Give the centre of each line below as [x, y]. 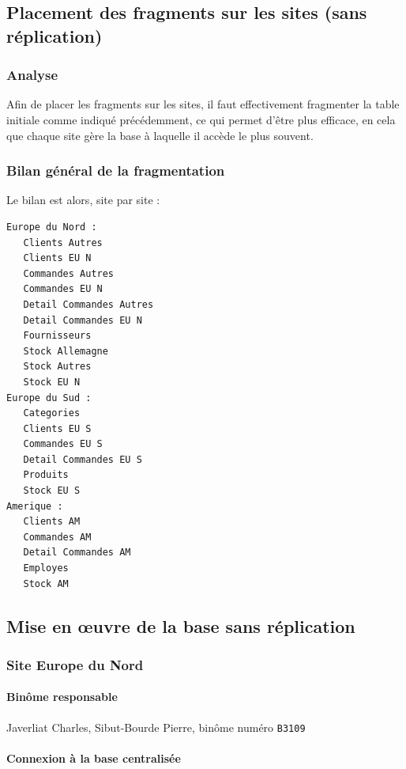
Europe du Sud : [49, 398]
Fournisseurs [57, 336]
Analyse [32, 75]
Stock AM [46, 583]
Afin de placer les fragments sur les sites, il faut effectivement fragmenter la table [203, 104]
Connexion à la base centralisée [94, 758]
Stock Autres [57, 367]
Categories [52, 413]
